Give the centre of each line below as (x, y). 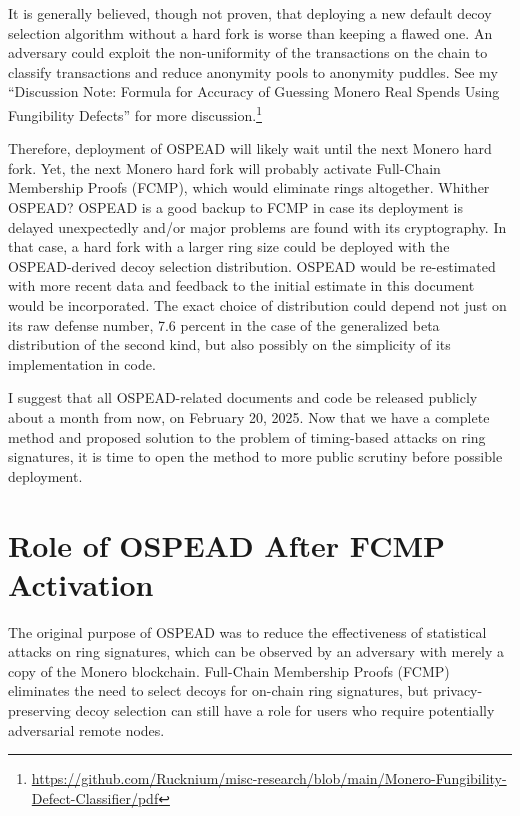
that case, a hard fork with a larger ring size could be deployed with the (229, 246)
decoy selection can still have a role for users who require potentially (285, 710)
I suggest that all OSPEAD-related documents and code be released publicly (243, 397)
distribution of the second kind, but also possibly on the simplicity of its (229, 344)
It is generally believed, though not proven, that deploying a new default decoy (250, 13)
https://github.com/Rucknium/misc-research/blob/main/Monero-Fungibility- (269, 778)
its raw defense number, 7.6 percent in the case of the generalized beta (224, 324)
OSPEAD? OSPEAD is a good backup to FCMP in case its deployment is (235, 207)
